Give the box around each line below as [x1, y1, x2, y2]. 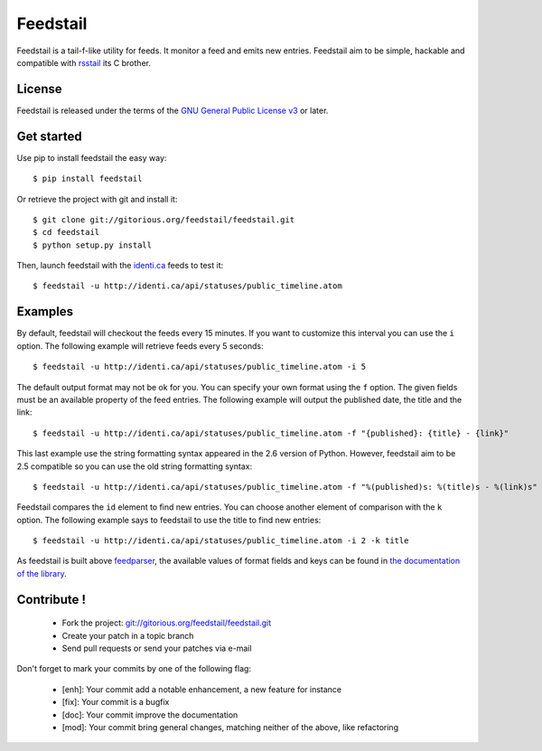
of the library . [16, 568, 67, 578]
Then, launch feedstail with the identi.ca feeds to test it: [16, 260, 224, 271]
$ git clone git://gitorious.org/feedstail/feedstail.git [33, 214, 295, 225]
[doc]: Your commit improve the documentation [61, 709, 238, 720]
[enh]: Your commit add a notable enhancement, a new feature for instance [61, 683, 342, 695]
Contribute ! [16, 592, 86, 607]
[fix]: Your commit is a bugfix [61, 697, 170, 708]
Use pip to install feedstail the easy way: [16, 152, 167, 163]
